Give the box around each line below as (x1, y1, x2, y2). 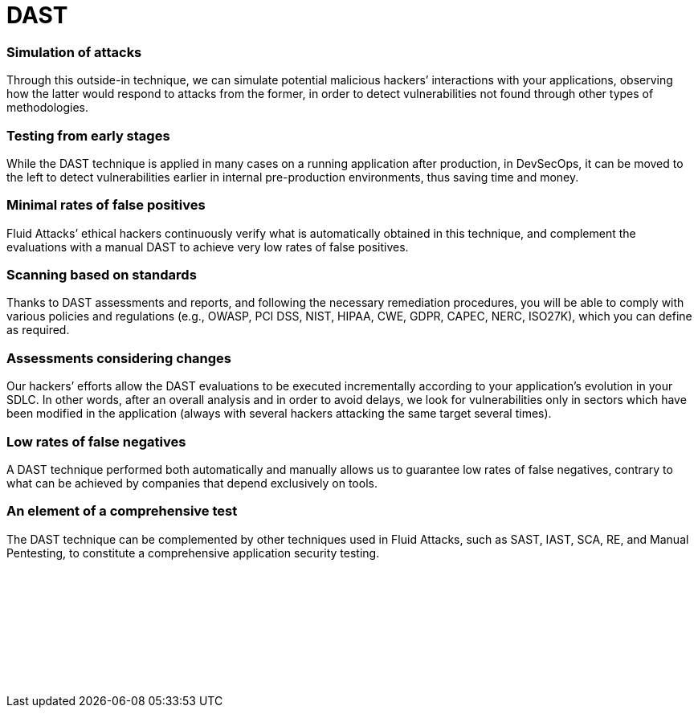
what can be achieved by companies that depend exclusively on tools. (6, 475, 378, 490)
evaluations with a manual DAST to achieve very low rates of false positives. (6, 239, 409, 254)
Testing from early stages (6, 127, 170, 144)
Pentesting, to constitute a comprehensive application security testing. (6, 545, 380, 560)
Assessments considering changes (6, 349, 231, 366)
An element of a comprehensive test (6, 503, 238, 520)
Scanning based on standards (6, 267, 197, 283)
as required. (6, 323, 70, 337)
